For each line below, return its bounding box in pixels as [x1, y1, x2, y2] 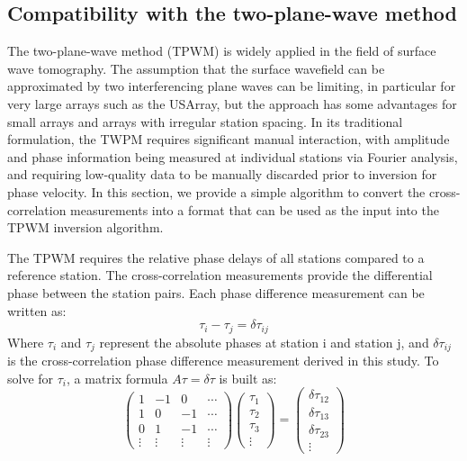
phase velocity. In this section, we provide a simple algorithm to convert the [7, 182, 426, 201]
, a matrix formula [67, 368, 168, 387]
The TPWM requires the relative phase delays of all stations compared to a [7, 248, 425, 267]
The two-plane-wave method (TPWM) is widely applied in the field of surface [7, 41, 436, 60]
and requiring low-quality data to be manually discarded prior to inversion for [7, 165, 437, 184]
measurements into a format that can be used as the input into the [70, 200, 439, 219]
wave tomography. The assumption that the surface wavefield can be [7, 59, 385, 77]
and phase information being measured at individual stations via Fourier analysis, [7, 147, 458, 166]
